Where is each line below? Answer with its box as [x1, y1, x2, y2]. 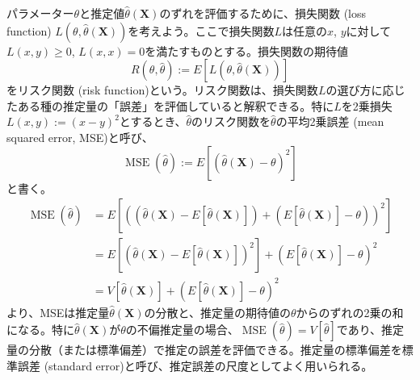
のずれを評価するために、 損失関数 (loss [159, 5, 367, 21]
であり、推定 [336, 321, 405, 338]
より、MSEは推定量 [6, 303, 110, 320]
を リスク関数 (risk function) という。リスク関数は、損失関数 [6, 81, 318, 98]
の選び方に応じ [325, 81, 405, 98]
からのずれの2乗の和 [296, 303, 404, 320]
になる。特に [6, 321, 74, 338]
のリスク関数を [191, 113, 271, 130]
